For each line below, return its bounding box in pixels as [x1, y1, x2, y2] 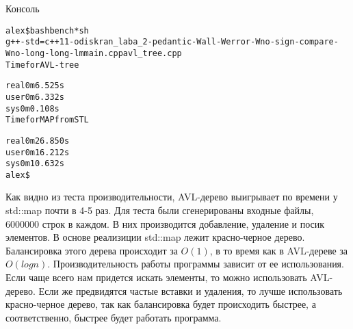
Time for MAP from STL [5, 115, 89, 125]
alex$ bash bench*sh [5, 25, 89, 36]
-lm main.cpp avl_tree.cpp [69, 48, 182, 58]
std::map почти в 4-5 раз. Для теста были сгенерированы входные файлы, [5, 203, 314, 218]
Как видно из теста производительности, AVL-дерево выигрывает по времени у [5, 189, 338, 204]
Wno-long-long [5, 48, 70, 58]
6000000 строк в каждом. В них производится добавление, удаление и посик [5, 216, 325, 231]
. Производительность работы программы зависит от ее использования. [47, 256, 344, 271]
